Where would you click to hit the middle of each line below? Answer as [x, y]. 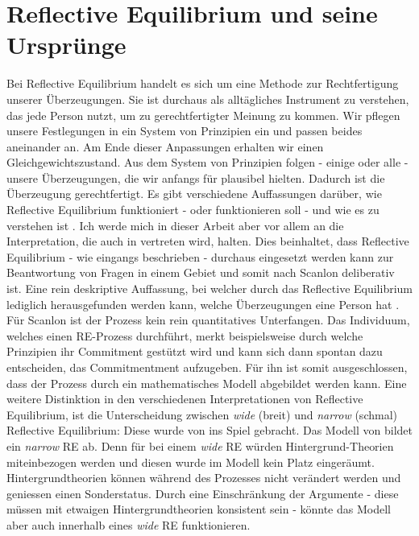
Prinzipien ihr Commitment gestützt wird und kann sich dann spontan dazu [195, 351]
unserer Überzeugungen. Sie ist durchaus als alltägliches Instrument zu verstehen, [208, 99]
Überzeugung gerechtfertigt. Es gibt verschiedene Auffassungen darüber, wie [194, 194]
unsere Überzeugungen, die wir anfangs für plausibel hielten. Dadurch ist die [196, 177]
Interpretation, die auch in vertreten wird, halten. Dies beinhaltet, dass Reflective [208, 241]
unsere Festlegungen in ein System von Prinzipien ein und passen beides [185, 131]
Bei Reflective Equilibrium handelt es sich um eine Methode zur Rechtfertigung [203, 83]
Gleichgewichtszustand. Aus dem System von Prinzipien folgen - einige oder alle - [207, 162]
